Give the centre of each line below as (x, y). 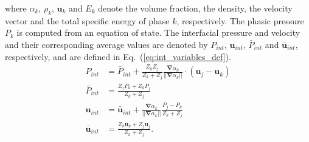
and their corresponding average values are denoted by (106, 44)
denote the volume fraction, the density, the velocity (195, 8)
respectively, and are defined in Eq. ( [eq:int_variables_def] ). (118, 56)
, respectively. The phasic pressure (240, 20)
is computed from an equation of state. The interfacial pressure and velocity (158, 32)
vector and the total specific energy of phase (87, 20)
